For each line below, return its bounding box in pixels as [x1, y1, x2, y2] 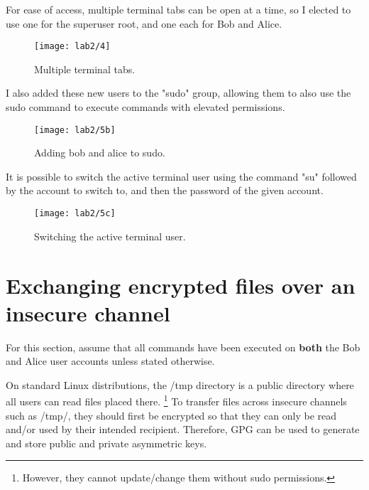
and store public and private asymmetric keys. [6, 435, 207, 450]
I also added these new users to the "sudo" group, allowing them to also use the [6, 85, 351, 100]
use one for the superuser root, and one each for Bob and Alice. [6, 16, 282, 31]
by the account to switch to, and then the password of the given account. [6, 183, 324, 198]
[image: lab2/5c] [34, 208, 116, 219]
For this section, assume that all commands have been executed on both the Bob [6, 339, 360, 354]
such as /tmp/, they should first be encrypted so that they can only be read [6, 408, 337, 422]
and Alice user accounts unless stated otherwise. [6, 353, 215, 368]
